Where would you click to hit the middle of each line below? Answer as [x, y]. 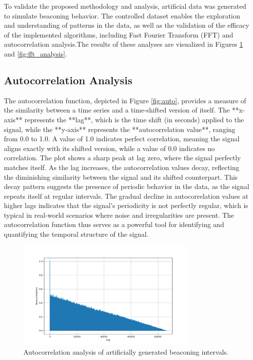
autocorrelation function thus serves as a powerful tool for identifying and [114, 224]
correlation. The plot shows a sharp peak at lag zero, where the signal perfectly [122, 158]
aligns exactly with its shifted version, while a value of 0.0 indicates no [109, 148]
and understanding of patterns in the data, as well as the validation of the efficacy [127, 25]
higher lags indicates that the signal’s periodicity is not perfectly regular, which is [126, 205]
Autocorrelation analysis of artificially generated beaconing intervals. [126, 351]
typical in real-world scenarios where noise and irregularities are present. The [119, 215]
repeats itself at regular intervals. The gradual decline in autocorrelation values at [126, 196]
